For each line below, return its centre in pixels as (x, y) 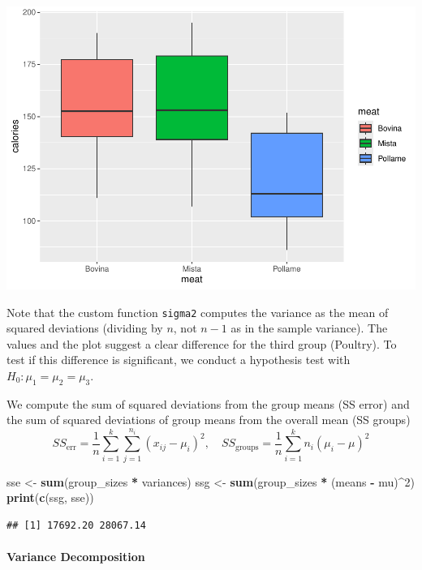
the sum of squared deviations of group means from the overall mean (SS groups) (209, 420)
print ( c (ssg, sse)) (50, 497)
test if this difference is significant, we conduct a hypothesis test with (179, 360)
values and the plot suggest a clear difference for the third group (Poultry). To (202, 343)
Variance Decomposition (76, 557)
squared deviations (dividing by (85, 328)
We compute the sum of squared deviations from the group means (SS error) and (208, 403)
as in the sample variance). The (309, 328)
